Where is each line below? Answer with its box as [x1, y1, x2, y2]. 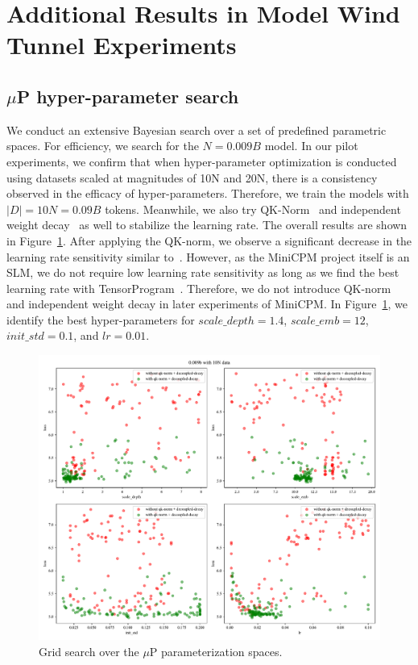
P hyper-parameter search [16, 83, 239, 108]
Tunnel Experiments [6, 28, 237, 61]
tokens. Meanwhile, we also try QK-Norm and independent [105, 200, 401, 217]
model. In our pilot [264, 137, 358, 154]
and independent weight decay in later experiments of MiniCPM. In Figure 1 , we [6, 295, 408, 312]
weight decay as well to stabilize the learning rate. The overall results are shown [6, 216, 408, 233]
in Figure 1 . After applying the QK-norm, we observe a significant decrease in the [6, 232, 412, 249]
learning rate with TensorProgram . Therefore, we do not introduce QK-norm [6, 279, 391, 296]
